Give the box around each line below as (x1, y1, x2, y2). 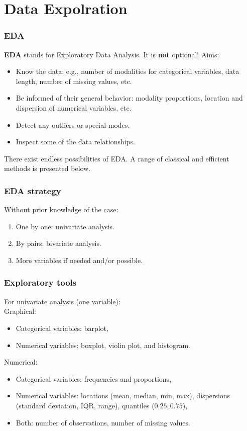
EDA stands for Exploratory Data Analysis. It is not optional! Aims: (4, 49, 219, 59)
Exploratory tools (4, 276, 77, 289)
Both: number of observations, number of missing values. (16, 417, 190, 427)
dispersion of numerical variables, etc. (16, 102, 132, 113)
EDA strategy (4, 184, 61, 197)
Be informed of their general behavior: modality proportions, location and (16, 93, 243, 103)
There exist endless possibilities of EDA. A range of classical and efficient (4, 153, 229, 163)
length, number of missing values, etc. (16, 75, 132, 86)
